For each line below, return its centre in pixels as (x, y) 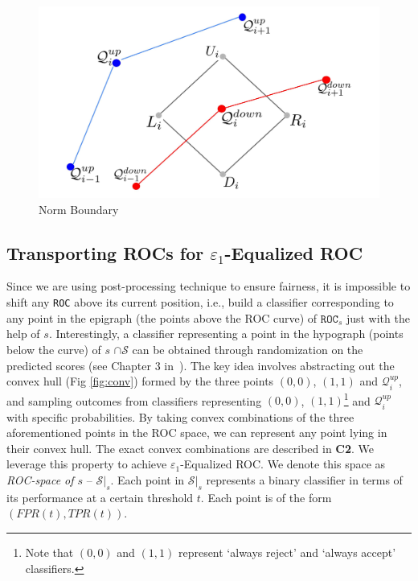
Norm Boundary (79, 209)
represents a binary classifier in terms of (304, 479)
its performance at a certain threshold (100, 497)
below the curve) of (54, 349)
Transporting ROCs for (105, 252)
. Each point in (148, 479)
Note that (49, 552)
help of (23, 334)
